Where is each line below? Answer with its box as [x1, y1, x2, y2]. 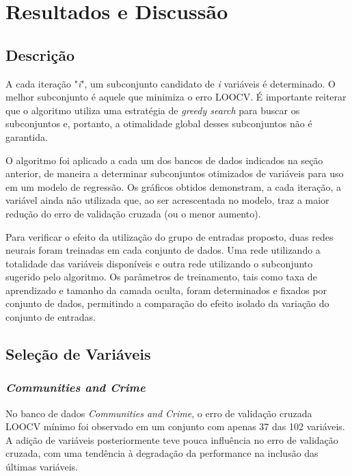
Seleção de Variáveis [5, 343, 151, 365]
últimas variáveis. [5, 460, 78, 474]
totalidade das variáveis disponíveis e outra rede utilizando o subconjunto [5, 256, 313, 270]
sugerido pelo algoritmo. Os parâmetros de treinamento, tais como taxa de [5, 269, 317, 284]
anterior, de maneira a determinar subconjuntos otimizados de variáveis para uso [5, 166, 344, 181]
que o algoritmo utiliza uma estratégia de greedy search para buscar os [5, 103, 300, 117]
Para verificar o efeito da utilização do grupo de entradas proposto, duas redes [5, 229, 334, 243]
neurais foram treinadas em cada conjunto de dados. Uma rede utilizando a [5, 243, 321, 257]
